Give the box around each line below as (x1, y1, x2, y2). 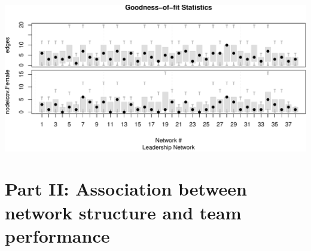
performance (5, 223, 110, 247)
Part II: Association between (5, 176, 247, 201)
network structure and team (5, 200, 242, 224)
